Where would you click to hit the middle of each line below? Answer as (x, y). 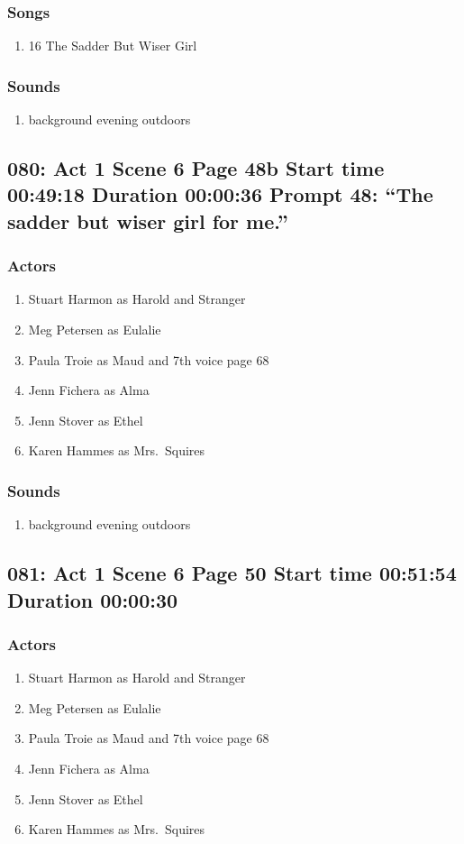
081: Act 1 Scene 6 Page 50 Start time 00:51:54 (232, 573)
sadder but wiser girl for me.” (148, 220)
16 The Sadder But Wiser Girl (113, 46)
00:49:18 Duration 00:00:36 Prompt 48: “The (220, 194)
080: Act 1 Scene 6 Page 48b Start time (196, 168)
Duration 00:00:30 (93, 599)
